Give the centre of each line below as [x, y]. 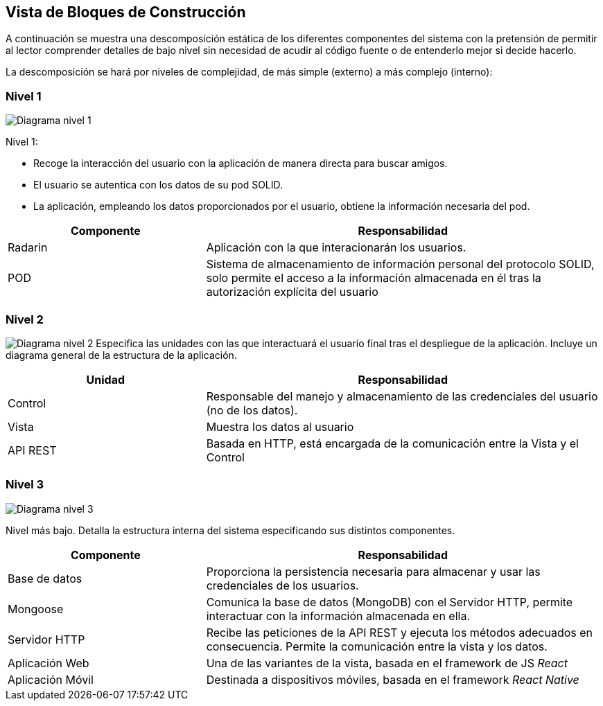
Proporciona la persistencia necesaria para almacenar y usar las [373, 571]
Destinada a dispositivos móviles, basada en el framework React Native [393, 679]
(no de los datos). [252, 410]
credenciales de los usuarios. [282, 585]
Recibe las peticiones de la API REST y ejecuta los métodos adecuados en [400, 632]
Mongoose [36, 609]
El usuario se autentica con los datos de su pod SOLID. [158, 185]
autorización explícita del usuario [292, 292]
